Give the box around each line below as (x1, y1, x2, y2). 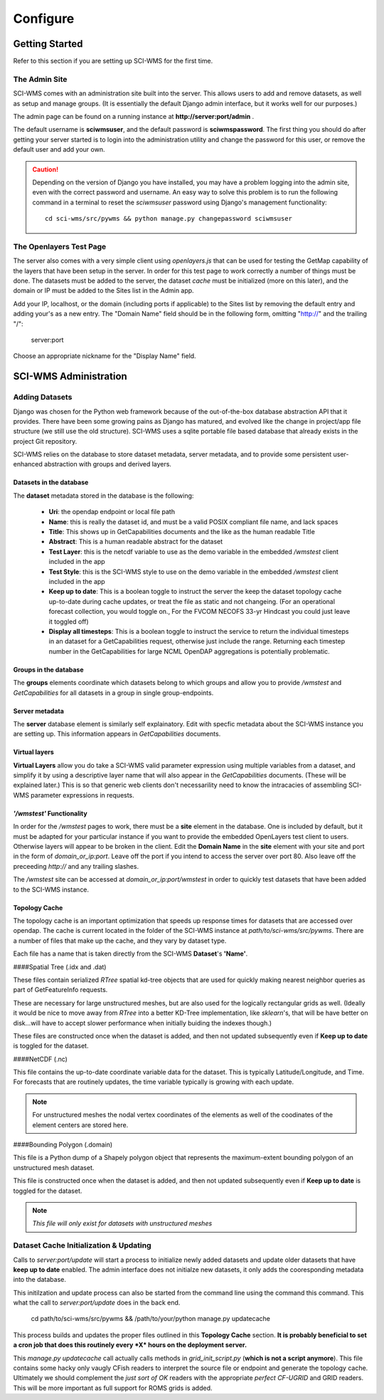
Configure (13, 11, 75, 26)
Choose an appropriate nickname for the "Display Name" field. (13, 352, 196, 360)
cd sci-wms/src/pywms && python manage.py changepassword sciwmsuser (45, 214, 293, 223)
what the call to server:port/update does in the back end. (13, 1298, 181, 1307)
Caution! (32, 164, 59, 174)
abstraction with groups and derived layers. (43, 460, 172, 469)
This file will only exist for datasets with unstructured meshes (32, 1219, 213, 1228)
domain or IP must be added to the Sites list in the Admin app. (13, 286, 195, 295)
